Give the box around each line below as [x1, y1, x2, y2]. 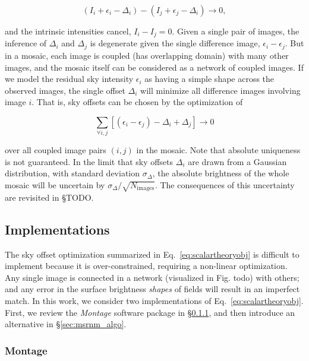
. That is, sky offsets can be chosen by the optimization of [31, 96, 243, 108]
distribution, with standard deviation [5, 167, 140, 179]
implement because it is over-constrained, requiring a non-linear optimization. [5, 259, 288, 272]
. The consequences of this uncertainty [154, 178, 295, 191]
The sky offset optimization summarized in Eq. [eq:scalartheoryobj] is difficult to [5, 248, 299, 260]
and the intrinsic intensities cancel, [5, 25, 131, 37]
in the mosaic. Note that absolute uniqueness [136, 144, 301, 156]
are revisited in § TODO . [5, 191, 94, 203]
